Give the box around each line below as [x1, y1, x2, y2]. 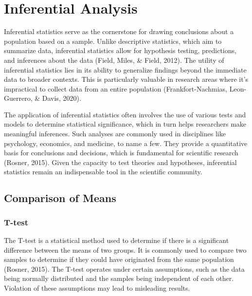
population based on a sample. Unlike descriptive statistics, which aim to [4, 36, 222, 46]
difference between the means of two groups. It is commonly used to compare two [4, 244, 247, 255]
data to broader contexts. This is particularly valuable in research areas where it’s [4, 74, 249, 84]
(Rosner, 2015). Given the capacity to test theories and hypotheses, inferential [4, 157, 237, 167]
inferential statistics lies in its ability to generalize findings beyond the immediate [4, 64, 247, 74]
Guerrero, [4, 93, 33, 103]
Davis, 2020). [42, 93, 81, 103]
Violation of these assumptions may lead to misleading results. [4, 283, 190, 293]
